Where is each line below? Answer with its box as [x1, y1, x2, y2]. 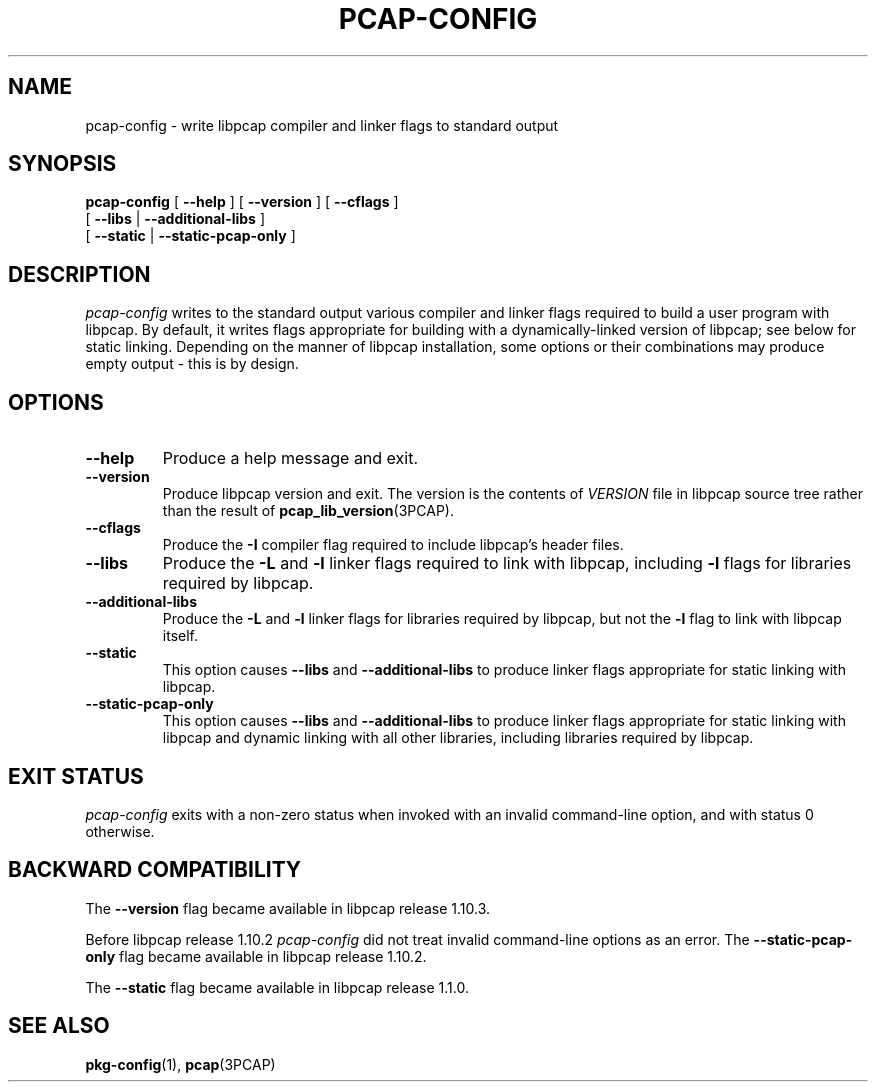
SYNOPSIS [8, 151, 117, 177]
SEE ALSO [8, 1013, 110, 1039]
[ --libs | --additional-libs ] [85, 210, 265, 228]
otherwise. [85, 822, 155, 840]
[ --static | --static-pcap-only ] [85, 227, 296, 245]
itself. [162, 627, 198, 645]
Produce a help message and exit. [162, 448, 419, 469]
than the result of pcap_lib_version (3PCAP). [162, 502, 454, 520]
